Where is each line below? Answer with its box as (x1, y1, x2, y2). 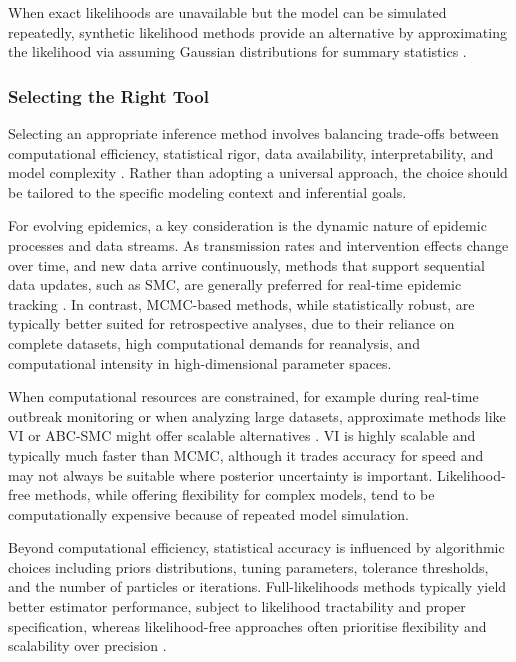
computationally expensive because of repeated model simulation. (8, 503, 409, 524)
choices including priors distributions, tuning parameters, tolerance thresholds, (8, 556, 489, 577)
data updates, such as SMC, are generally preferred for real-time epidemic (8, 274, 462, 295)
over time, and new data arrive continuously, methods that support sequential (8, 254, 485, 275)
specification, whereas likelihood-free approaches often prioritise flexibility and (8, 615, 487, 636)
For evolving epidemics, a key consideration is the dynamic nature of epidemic (8, 215, 487, 236)
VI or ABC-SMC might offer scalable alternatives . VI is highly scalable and (8, 425, 476, 446)
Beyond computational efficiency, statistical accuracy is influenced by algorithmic (8, 537, 505, 558)
